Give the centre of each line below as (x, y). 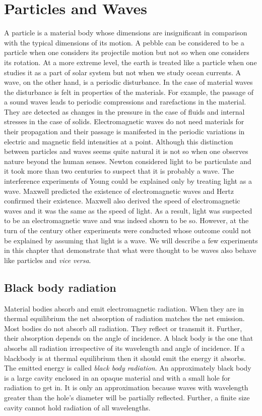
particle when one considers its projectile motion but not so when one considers (127, 52)
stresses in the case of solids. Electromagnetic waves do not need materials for (124, 121)
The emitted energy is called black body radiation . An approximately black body (128, 368)
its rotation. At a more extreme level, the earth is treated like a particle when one (130, 62)
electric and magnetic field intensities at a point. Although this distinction (119, 141)
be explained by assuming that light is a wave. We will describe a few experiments (131, 240)
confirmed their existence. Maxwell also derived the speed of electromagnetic (122, 201)
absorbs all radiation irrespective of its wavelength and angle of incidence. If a (124, 348)
